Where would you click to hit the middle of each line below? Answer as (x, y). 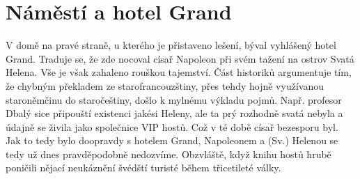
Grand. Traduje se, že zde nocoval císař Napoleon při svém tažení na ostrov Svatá (180, 58)
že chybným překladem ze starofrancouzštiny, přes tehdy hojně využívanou (165, 85)
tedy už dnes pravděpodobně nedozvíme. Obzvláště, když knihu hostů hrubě (169, 154)
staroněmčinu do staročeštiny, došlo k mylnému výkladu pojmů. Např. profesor (174, 99)
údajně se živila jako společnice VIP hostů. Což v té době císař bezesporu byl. (172, 126)
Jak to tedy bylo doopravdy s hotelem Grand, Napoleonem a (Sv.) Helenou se (172, 140)
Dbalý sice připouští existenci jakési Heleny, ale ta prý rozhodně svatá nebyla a (174, 113)
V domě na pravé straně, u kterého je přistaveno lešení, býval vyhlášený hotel (171, 45)
